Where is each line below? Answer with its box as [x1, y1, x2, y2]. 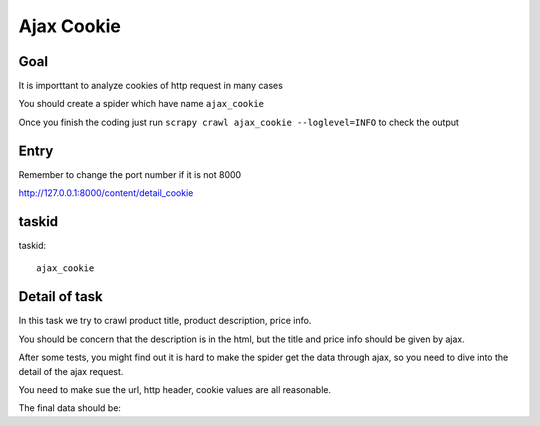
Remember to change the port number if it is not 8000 [18, 168, 242, 180]
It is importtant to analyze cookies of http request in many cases [18, 80, 284, 92]
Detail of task [18, 288, 104, 305]
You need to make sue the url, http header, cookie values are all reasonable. [18, 383, 332, 395]
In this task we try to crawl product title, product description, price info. [18, 315, 312, 327]
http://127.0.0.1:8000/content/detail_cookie [18, 187, 194, 199]
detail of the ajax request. [18, 365, 124, 377]
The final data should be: [18, 402, 122, 414]
